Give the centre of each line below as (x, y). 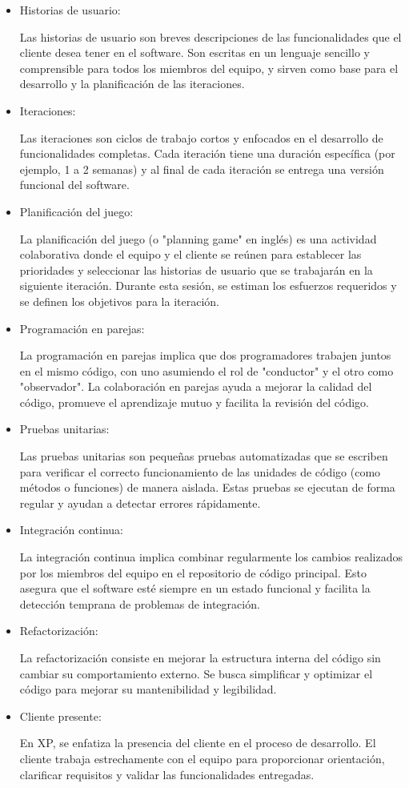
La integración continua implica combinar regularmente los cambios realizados (211, 557)
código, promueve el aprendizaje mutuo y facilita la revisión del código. (194, 402)
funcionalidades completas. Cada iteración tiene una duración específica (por (207, 153)
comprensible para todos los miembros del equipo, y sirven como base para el (209, 68)
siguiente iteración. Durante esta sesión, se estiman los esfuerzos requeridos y (208, 285)
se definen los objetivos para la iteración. (119, 301)
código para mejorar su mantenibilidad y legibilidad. (148, 689)
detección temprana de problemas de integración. (140, 603)
